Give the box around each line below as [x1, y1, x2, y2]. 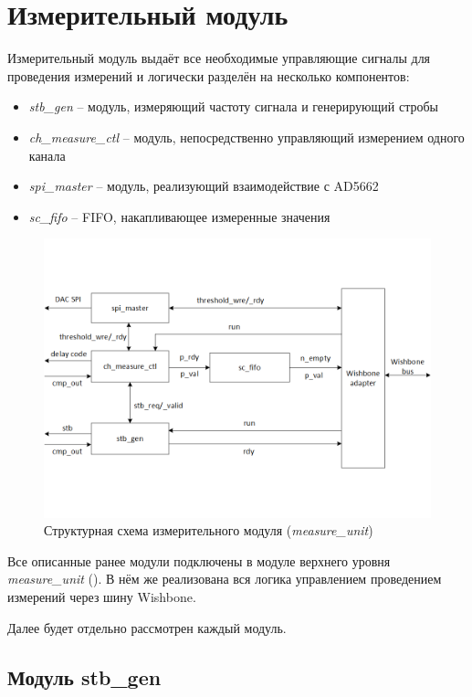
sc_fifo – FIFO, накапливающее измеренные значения [28, 206, 330, 226]
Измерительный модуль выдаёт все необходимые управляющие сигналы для [7, 48, 431, 68]
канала [28, 145, 66, 164]
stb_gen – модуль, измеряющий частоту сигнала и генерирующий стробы [28, 97, 439, 116]
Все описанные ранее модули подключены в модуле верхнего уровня [7, 551, 391, 570]
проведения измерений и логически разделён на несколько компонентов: [7, 66, 410, 85]
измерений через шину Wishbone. [7, 586, 196, 606]
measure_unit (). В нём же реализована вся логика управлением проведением [7, 569, 442, 588]
